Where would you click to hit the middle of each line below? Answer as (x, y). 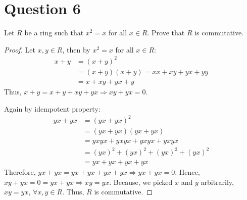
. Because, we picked (141, 182)
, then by (76, 49)
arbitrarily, (217, 182)
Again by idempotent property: (52, 108)
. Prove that (166, 33)
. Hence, (187, 172)
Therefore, (20, 172)
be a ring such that (54, 33)
